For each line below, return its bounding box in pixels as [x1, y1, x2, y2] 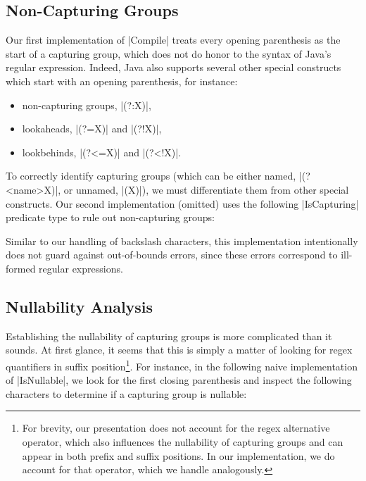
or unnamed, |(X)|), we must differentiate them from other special [63, 182, 349, 196]
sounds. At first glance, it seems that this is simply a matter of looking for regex [6, 342, 353, 357]
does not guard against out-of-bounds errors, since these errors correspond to [6, 247, 338, 262]
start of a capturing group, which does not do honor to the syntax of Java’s [6, 46, 332, 61]
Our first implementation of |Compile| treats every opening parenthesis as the [6, 32, 341, 47]
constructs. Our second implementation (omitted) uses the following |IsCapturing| [6, 196, 359, 211]
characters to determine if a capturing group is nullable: [6, 386, 247, 401]
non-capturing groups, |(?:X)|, [22, 97, 151, 112]
